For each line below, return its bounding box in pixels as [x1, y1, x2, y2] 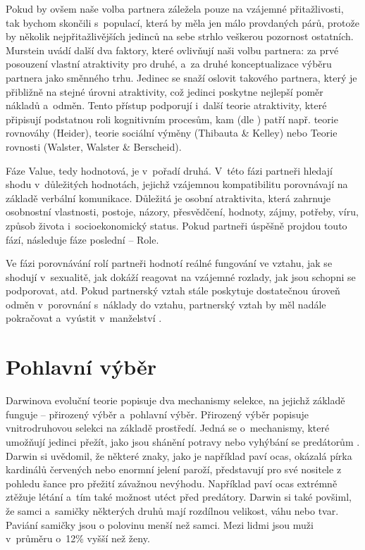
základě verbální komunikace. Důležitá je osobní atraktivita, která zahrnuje [6, 190, 330, 205]
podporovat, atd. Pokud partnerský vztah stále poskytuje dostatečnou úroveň [6, 283, 340, 298]
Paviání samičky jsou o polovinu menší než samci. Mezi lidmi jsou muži [6, 517, 314, 532]
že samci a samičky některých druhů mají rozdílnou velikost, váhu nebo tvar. [6, 503, 339, 518]
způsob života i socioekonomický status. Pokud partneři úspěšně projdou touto [6, 218, 347, 232]
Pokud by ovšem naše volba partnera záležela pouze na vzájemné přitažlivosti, [6, 1, 344, 15]
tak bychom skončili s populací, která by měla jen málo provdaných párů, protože [6, 15, 359, 30]
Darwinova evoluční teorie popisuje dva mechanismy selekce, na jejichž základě [6, 393, 345, 408]
